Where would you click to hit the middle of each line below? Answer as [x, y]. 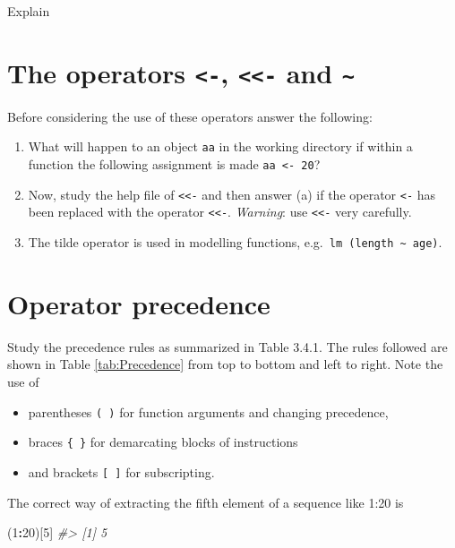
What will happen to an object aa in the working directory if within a [220, 146]
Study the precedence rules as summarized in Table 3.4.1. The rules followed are [227, 346]
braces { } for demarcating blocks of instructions [163, 442]
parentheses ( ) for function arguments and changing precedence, [208, 411]
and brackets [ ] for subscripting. [121, 471]
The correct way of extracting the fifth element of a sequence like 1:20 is [206, 502]
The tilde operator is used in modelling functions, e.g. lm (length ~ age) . [235, 242]
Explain [29, 11]
